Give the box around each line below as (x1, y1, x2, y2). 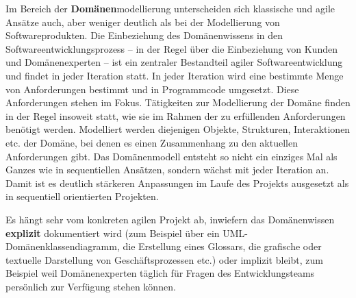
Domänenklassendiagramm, (5, 239, 120, 253)
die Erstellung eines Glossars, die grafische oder (123, 239, 322, 253)
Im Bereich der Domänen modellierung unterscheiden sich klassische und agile (5, 1, 335, 15)
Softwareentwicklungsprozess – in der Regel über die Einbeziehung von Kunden (5, 41, 338, 55)
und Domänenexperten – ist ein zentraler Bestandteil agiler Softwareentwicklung (5, 55, 343, 69)
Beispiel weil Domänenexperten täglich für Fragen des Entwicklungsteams (5, 266, 315, 280)
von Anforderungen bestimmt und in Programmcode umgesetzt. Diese (5, 82, 299, 96)
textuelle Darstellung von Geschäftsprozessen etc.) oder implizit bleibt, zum (5, 252, 323, 266)
